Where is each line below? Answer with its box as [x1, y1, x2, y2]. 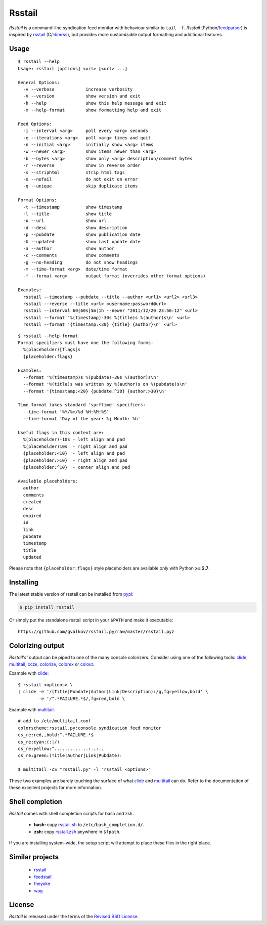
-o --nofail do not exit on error [23, 176, 138, 182]
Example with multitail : [9, 706, 55, 712]
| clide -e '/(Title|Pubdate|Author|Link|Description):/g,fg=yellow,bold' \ [18, 689, 209, 695]
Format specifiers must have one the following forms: [18, 340, 154, 346]
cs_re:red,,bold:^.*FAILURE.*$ [18, 732, 94, 738]
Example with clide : [9, 670, 49, 676]
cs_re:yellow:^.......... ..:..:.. [18, 746, 104, 751]
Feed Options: [18, 121, 52, 127]
